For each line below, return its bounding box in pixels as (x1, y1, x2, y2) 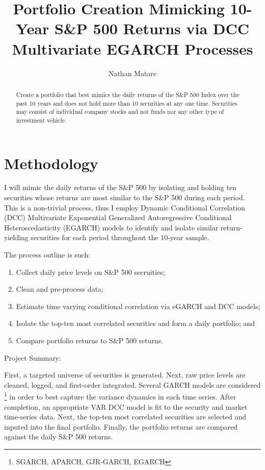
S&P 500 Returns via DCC (54, 18, 250, 39)
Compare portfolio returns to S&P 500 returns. (16, 335, 164, 345)
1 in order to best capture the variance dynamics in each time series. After (4, 390, 236, 402)
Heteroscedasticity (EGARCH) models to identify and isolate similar (4, 222, 219, 232)
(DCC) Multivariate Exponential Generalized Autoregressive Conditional (4, 212, 232, 223)
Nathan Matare (108, 67, 157, 78)
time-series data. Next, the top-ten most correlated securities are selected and (4, 411, 247, 422)
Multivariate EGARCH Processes (12, 38, 253, 59)
